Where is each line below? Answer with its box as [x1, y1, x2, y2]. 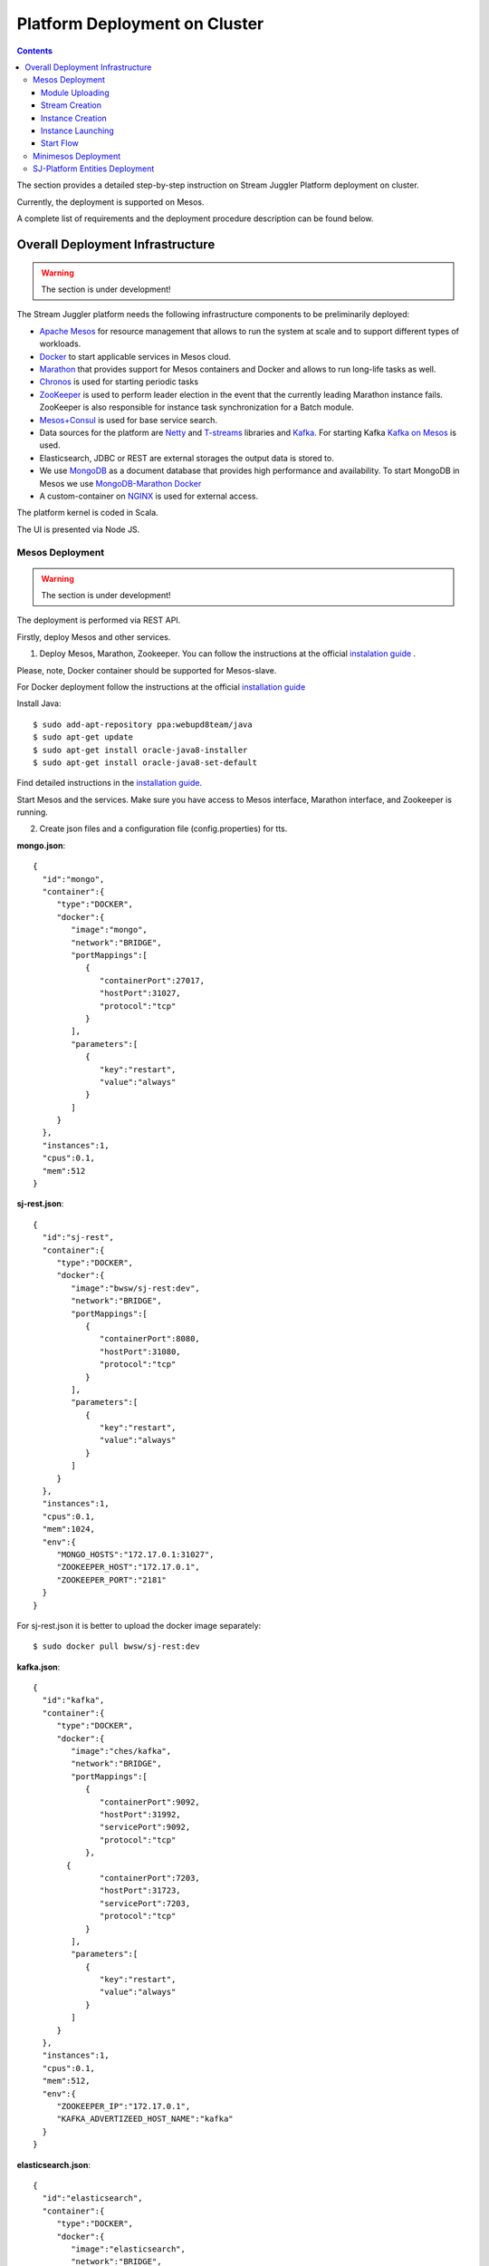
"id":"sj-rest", [42, 1233, 115, 1243]
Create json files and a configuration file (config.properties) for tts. [39, 823, 288, 834]
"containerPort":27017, [100, 975, 206, 985]
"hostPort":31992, [100, 1809, 181, 1819]
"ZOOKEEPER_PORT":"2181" [56, 1574, 168, 1585]
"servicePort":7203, [100, 1898, 191, 1908]
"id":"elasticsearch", [42, 2193, 143, 2203]
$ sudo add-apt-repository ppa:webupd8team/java [33, 719, 253, 730]
